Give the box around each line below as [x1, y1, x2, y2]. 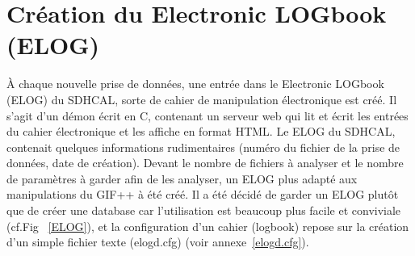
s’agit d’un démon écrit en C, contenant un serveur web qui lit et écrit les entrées [6, 107, 409, 124]
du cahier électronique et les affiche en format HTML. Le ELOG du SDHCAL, [6, 123, 396, 140]
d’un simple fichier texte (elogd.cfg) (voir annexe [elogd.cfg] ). [6, 233, 309, 250]
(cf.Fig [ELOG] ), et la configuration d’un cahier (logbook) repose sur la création [6, 217, 409, 234]
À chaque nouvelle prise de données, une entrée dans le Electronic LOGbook [6, 75, 384, 92]
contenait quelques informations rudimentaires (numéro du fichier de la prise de [6, 138, 400, 155]
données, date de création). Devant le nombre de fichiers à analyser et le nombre [6, 154, 404, 171]
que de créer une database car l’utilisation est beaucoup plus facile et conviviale [6, 202, 401, 219]
